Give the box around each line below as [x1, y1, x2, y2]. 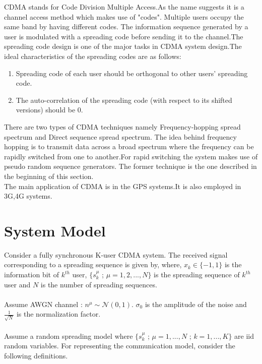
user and [4, 279, 31, 289]
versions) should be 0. [16, 104, 83, 115]
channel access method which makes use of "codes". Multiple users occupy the [4, 11, 244, 22]
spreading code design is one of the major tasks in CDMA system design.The [4, 41, 242, 51]
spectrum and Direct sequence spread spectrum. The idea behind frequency [4, 131, 237, 142]
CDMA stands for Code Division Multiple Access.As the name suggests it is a [4, 2, 244, 12]
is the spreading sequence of [154, 269, 240, 279]
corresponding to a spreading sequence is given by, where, [4, 259, 182, 270]
